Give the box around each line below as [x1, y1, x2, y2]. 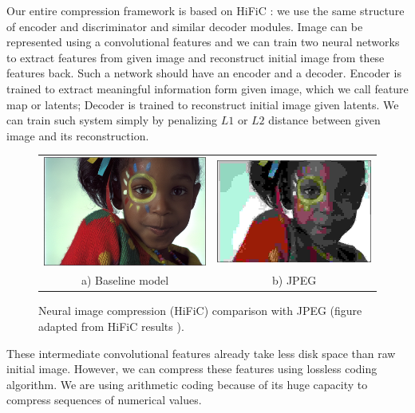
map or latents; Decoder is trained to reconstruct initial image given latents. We [6, 96, 399, 112]
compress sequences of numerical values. [6, 391, 202, 408]
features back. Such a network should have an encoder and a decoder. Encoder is [6, 65, 401, 81]
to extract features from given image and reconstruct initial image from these [6, 49, 385, 65]
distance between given [268, 112, 381, 128]
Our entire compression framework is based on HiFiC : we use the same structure [6, 2, 405, 18]
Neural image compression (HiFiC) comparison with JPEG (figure [38, 302, 362, 319]
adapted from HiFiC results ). [38, 318, 184, 335]
